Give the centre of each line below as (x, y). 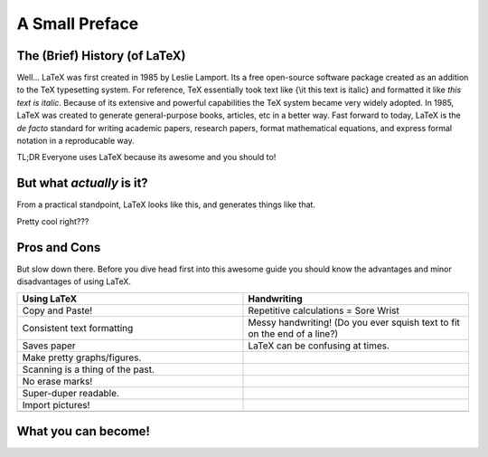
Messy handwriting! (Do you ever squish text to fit (354, 323)
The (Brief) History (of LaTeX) (101, 56)
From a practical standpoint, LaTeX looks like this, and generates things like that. (166, 205)
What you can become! (84, 431)
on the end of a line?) (293, 334)
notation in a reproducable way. (75, 141)
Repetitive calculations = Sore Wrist (324, 310)
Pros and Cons (59, 248)
